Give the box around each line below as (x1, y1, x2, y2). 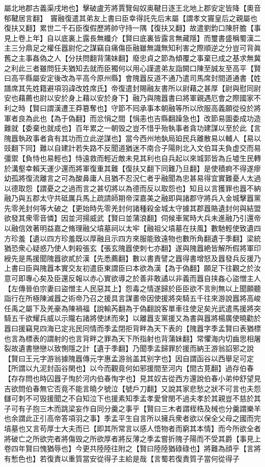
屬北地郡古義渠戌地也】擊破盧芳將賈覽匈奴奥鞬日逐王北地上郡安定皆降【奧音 (4, 3, 261, 13)
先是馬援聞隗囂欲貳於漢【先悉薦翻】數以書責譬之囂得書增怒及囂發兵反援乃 (11, 252, 261, 263)
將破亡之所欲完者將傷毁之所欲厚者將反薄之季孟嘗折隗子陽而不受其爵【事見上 (4, 433, 261, 443)
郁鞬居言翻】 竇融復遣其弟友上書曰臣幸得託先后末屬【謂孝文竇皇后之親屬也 (4, 12, 257, 23)
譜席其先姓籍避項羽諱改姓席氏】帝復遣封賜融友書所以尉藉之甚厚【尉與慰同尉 (4, 82, 261, 93)
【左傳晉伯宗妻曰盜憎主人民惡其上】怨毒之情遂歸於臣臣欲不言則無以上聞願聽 (4, 283, 261, 293)
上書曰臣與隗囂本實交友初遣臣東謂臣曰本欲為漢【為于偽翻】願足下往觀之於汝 (4, 263, 261, 273)
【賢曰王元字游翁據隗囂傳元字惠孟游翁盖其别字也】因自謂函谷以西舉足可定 (4, 353, 254, 363)
